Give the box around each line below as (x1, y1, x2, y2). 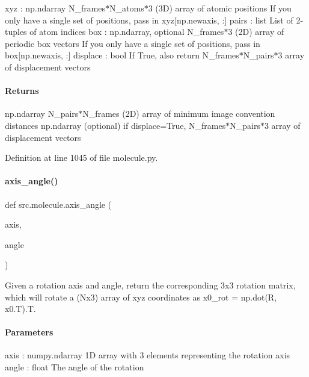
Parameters (5, 326, 54, 338)
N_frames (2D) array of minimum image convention (82, 107, 275, 120)
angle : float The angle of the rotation (5, 361, 144, 373)
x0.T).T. (5, 302, 36, 315)
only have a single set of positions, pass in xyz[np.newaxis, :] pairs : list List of (5, 13, 293, 26)
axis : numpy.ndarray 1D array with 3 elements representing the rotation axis (5, 349, 290, 361)
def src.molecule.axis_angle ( (5, 198, 112, 210)
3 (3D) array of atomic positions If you (148, 2, 292, 14)
